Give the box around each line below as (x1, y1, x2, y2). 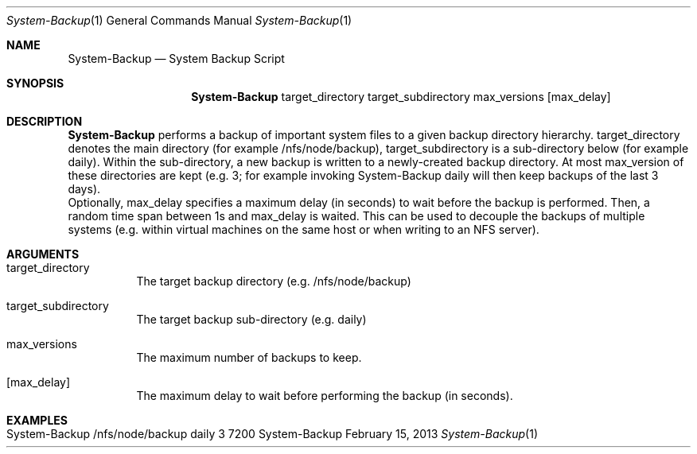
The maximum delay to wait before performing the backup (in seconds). (136, 389, 513, 402)
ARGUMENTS (6, 247, 80, 261)
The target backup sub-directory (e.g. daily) (136, 312, 367, 326)
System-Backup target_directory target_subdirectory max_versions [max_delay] (191, 90, 611, 103)
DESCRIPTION (6, 114, 83, 128)
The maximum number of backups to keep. (136, 351, 362, 364)
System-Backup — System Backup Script (68, 52, 285, 65)
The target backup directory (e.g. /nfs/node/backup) (136, 274, 411, 288)
